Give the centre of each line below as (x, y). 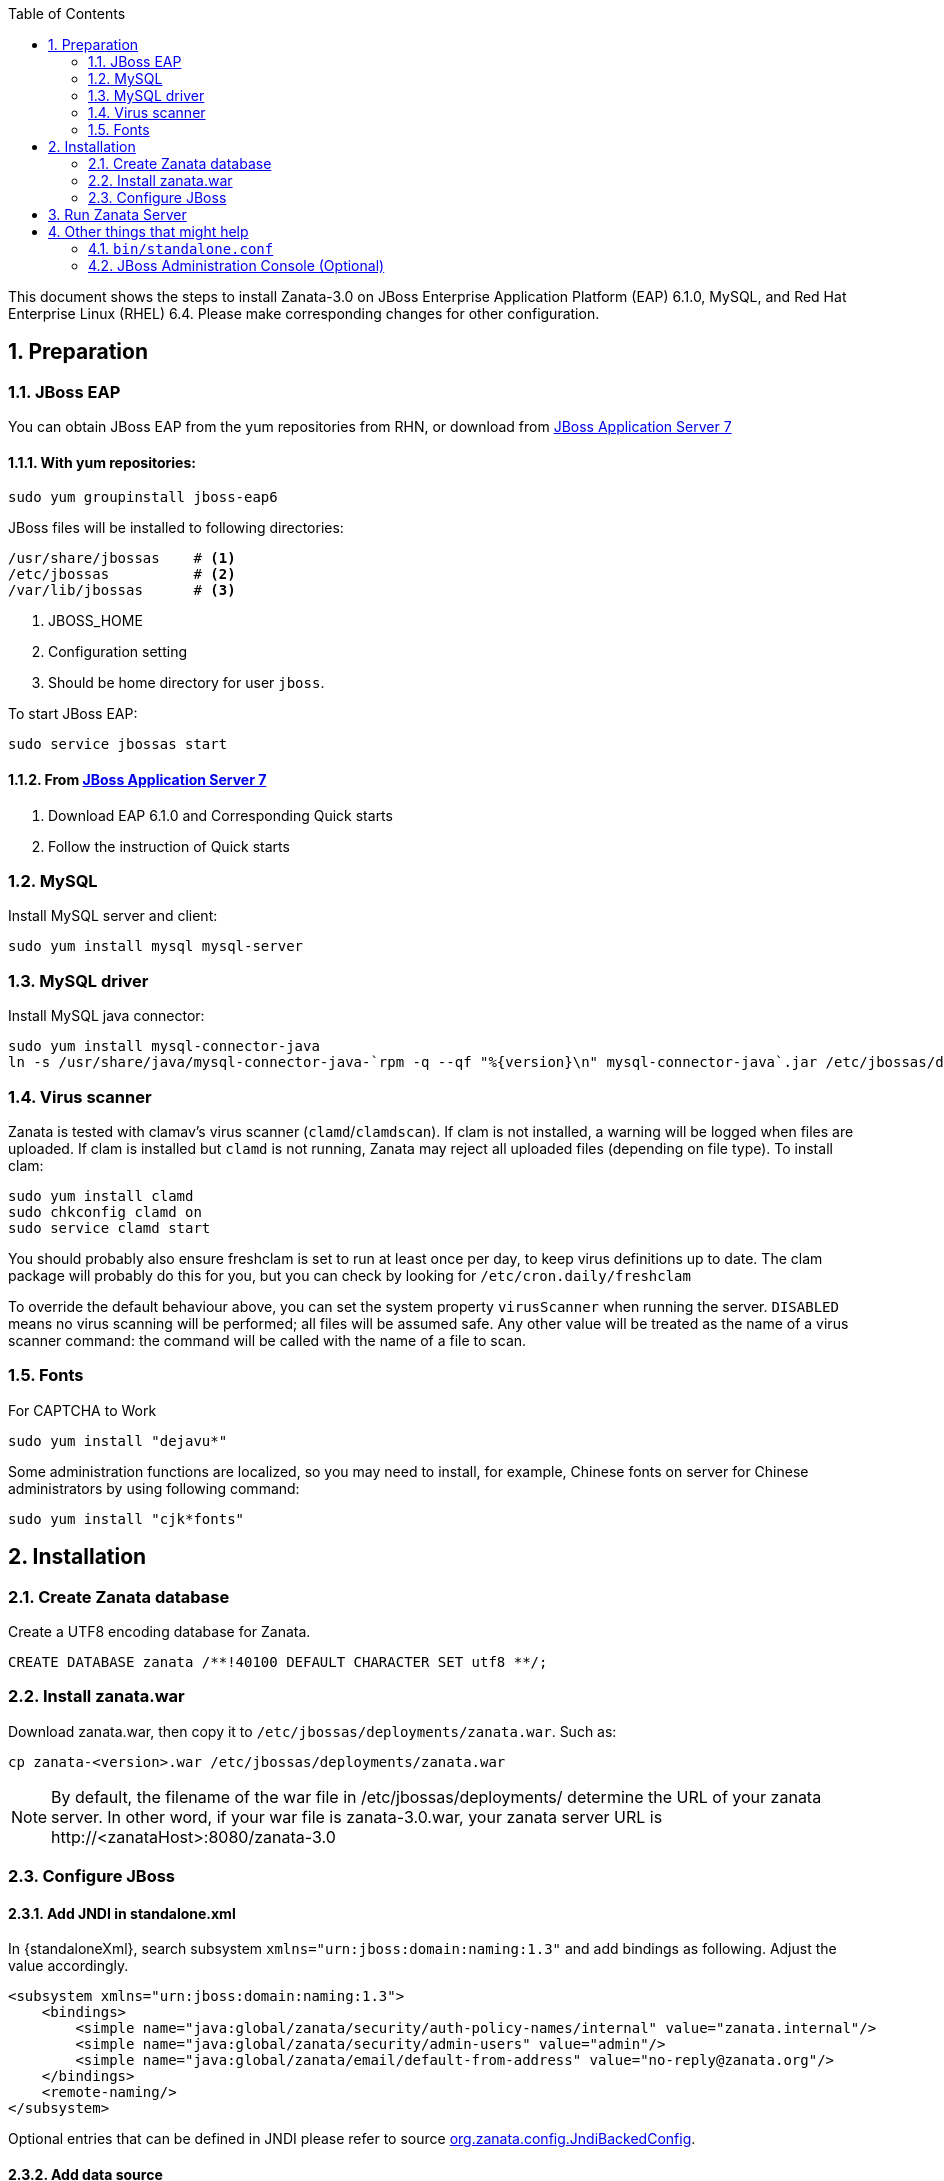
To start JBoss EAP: (73, 714)
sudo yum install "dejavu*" (118, 1440)
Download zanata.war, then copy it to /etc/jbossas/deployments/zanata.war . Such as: (312, 1731)
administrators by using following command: (154, 1488)
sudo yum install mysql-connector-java (164, 1046)
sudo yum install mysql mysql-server (156, 946)
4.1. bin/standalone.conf (181, 248)
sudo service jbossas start (118, 744)
